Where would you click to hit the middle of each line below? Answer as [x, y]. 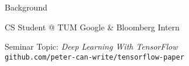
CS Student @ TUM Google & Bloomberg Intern [92, 27]
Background [26, 7]
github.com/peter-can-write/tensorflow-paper [94, 57]
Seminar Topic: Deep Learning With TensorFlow [91, 46]
